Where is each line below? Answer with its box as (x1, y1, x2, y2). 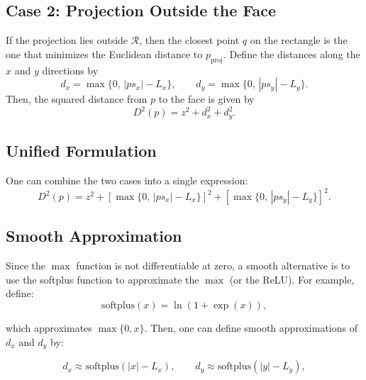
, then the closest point (139, 33, 240, 47)
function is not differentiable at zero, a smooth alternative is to (76, 258, 350, 273)
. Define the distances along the (223, 46, 360, 61)
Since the (6, 258, 45, 273)
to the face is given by (158, 91, 255, 106)
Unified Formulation (6, 140, 157, 162)
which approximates (6, 320, 92, 335)
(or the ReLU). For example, (229, 272, 355, 286)
